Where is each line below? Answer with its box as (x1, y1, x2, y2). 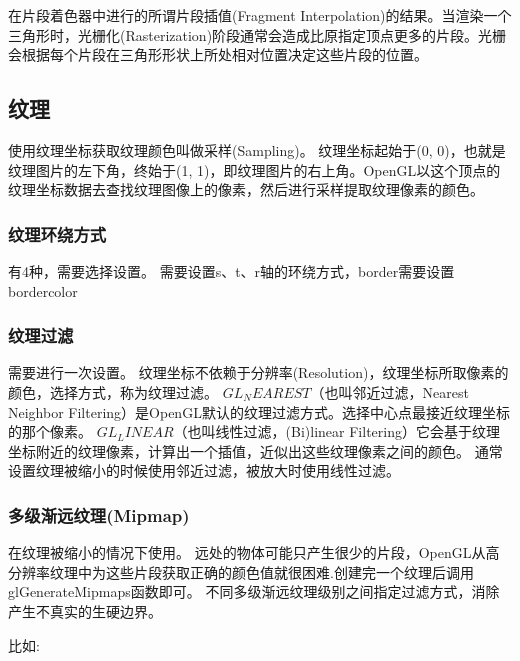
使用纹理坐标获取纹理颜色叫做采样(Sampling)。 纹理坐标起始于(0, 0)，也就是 (8, 139, 506, 160)
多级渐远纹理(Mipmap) (8, 502, 190, 527)
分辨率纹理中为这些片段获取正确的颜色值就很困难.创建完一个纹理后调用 (8, 561, 474, 582)
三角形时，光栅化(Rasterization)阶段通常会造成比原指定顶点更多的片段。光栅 (8, 24, 507, 45)
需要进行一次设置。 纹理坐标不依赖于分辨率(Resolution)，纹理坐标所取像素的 (8, 362, 509, 383)
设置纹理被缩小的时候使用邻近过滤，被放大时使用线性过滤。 (8, 460, 400, 481)
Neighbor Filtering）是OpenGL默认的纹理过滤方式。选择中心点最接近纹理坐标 (8, 401, 510, 422)
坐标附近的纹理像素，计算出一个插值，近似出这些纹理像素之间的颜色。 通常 (8, 440, 503, 461)
